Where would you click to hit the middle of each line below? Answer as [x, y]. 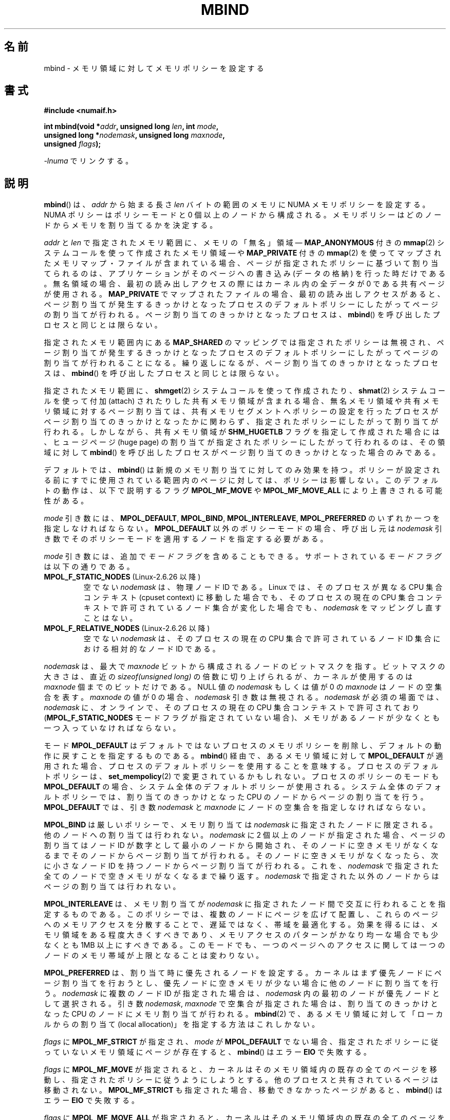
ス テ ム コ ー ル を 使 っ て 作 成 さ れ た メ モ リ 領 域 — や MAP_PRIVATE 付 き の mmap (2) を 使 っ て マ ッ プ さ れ [242, 253]
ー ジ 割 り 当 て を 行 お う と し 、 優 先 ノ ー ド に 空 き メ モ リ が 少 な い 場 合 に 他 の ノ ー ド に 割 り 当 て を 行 [241, 983]
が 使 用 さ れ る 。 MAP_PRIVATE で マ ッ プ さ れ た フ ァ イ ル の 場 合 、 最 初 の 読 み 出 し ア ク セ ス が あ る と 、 [244, 294]
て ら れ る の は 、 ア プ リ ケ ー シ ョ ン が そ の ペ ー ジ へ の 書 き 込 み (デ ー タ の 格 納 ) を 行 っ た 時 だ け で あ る [245, 274]
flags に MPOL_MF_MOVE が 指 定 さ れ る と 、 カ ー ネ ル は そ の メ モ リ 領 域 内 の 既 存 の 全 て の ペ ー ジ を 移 [240, 1070]
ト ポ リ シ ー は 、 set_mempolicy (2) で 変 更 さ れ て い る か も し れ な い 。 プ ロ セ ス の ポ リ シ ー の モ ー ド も [241, 776]
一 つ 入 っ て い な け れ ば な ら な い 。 [112, 728]
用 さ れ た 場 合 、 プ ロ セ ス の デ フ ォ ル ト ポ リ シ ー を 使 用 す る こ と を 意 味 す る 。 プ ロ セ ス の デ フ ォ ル [241, 766]
